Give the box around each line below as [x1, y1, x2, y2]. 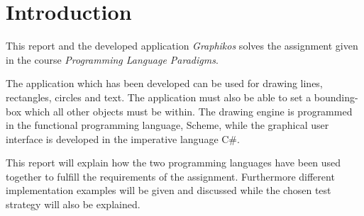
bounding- [314, 89, 358, 104]
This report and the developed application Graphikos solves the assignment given [6, 38, 358, 53]
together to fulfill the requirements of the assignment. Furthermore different [6, 169, 335, 183]
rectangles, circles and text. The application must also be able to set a [6, 89, 311, 104]
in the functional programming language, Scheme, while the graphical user [6, 118, 329, 132]
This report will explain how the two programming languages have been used [6, 155, 341, 170]
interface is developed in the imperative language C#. [6, 131, 240, 146]
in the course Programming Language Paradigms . [6, 52, 219, 67]
